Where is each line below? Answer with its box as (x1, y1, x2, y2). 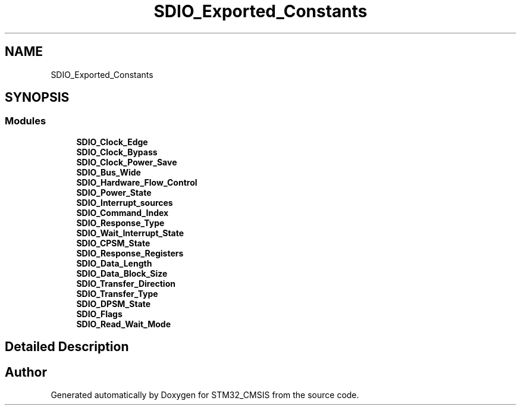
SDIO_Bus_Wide (76, 167, 141, 177)
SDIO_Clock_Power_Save (76, 157, 177, 167)
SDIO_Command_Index (76, 207, 169, 218)
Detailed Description (5, 339, 129, 355)
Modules (5, 115, 46, 127)
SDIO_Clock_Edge (76, 136, 148, 147)
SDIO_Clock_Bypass (76, 146, 158, 157)
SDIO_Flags (76, 308, 123, 319)
